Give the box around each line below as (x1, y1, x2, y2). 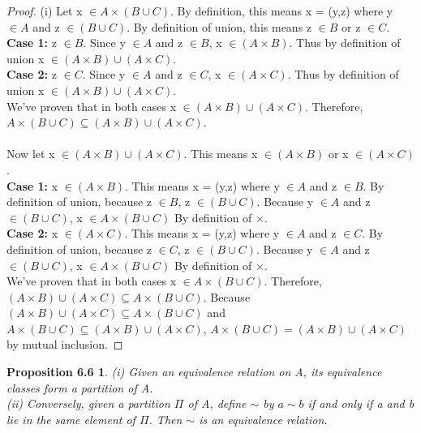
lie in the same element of (6, 410, 135, 427)
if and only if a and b (307, 395, 415, 412)
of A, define (187, 395, 247, 412)
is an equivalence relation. (199, 410, 328, 427)
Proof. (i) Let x (6, 2, 83, 19)
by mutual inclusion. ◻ (6, 336, 123, 353)
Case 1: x (6, 177, 58, 194)
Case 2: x (6, 225, 58, 242)
